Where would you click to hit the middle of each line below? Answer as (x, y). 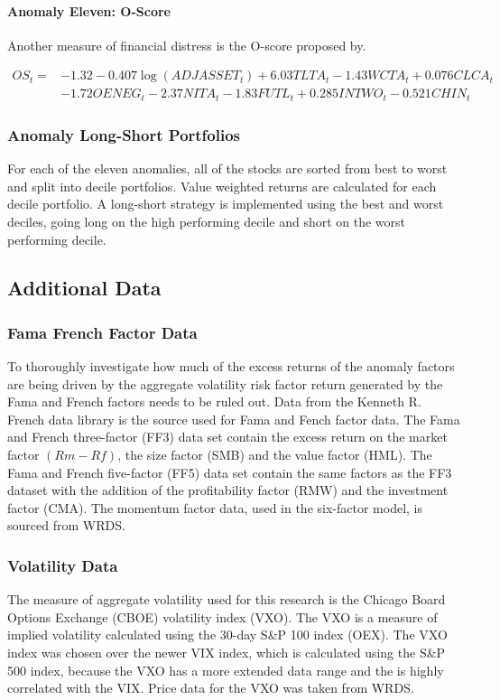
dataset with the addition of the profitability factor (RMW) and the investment (228, 490)
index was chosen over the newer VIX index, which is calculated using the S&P (227, 653)
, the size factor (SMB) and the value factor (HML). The (275, 455)
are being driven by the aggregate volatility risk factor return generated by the (225, 383)
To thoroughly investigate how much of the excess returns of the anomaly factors (231, 366)
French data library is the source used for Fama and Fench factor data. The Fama (234, 419)
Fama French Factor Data (102, 332)
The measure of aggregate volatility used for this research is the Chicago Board (227, 599)
